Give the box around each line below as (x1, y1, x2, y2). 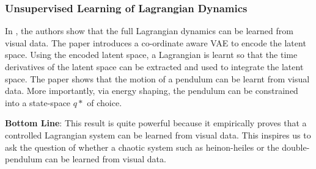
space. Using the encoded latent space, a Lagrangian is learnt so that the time (5, 48, 298, 61)
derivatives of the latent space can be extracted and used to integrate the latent (5, 60, 304, 73)
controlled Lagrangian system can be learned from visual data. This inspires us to (5, 128, 311, 141)
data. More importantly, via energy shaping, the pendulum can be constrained (5, 84, 298, 97)
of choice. (87, 96, 122, 109)
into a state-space (5, 96, 71, 109)
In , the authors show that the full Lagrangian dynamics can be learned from (5, 24, 293, 37)
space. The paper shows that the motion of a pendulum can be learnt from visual (5, 72, 310, 85)
